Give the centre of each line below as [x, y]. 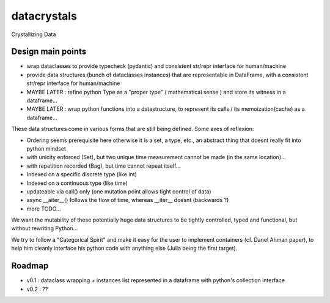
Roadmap [30, 266]
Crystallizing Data [34, 34]
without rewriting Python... [45, 228]
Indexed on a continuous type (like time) [77, 183]
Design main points [49, 52]
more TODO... [44, 209]
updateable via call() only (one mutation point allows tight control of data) [119, 191]
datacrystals [44, 16]
